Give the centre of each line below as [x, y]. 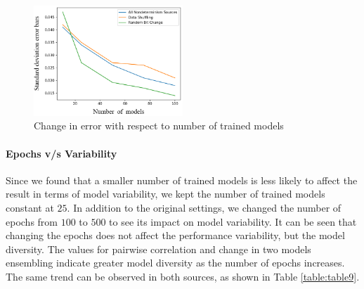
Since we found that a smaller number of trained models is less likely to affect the [182, 180]
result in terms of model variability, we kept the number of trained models [165, 194]
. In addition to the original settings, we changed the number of [204, 208]
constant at [30, 208]
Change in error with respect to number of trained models [159, 126]
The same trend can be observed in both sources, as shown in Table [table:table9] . [183, 276]
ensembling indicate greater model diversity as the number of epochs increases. [175, 263]
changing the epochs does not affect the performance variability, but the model [175, 235]
